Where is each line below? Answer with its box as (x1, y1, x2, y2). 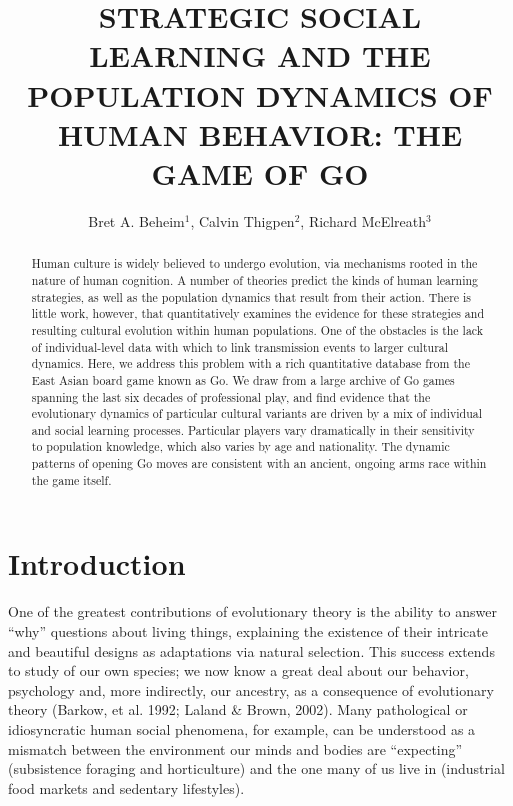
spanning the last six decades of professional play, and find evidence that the (31, 388, 431, 405)
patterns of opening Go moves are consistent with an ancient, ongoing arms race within (31, 455, 487, 472)
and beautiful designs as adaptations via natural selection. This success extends (8, 640, 495, 661)
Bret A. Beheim (88, 210, 185, 231)
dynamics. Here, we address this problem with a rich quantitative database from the (31, 355, 470, 372)
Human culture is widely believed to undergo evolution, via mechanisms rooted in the (31, 255, 478, 272)
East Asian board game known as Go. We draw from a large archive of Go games (31, 371, 455, 388)
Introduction (8, 543, 186, 584)
